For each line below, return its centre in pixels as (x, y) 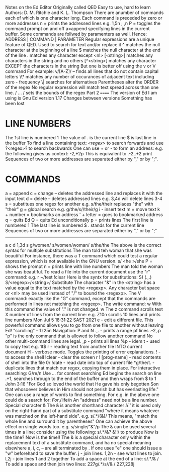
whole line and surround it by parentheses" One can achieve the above (79, 421)
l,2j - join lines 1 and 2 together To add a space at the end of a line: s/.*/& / (82, 458)
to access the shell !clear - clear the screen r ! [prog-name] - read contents (83, 357)
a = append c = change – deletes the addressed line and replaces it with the (84, 193)
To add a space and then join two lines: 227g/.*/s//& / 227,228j (70, 464)
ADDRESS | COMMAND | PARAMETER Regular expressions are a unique (80, 39)
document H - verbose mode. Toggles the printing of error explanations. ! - (83, 352)
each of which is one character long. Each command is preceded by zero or (84, 18)
